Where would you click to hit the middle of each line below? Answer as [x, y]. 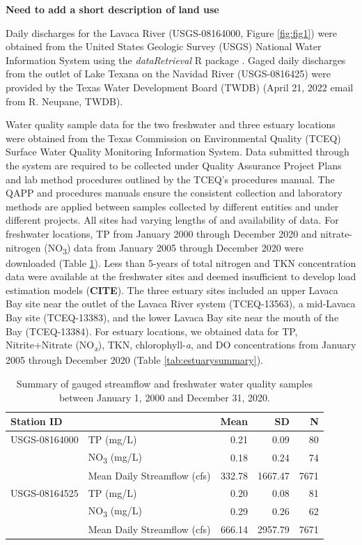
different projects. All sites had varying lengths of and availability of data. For [172, 220]
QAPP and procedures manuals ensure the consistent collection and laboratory [174, 193]
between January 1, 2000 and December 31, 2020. [164, 397]
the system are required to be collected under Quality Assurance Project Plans [174, 165]
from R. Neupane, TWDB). [64, 101]
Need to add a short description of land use [112, 9]
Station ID [37, 421]
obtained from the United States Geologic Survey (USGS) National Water [164, 46]
